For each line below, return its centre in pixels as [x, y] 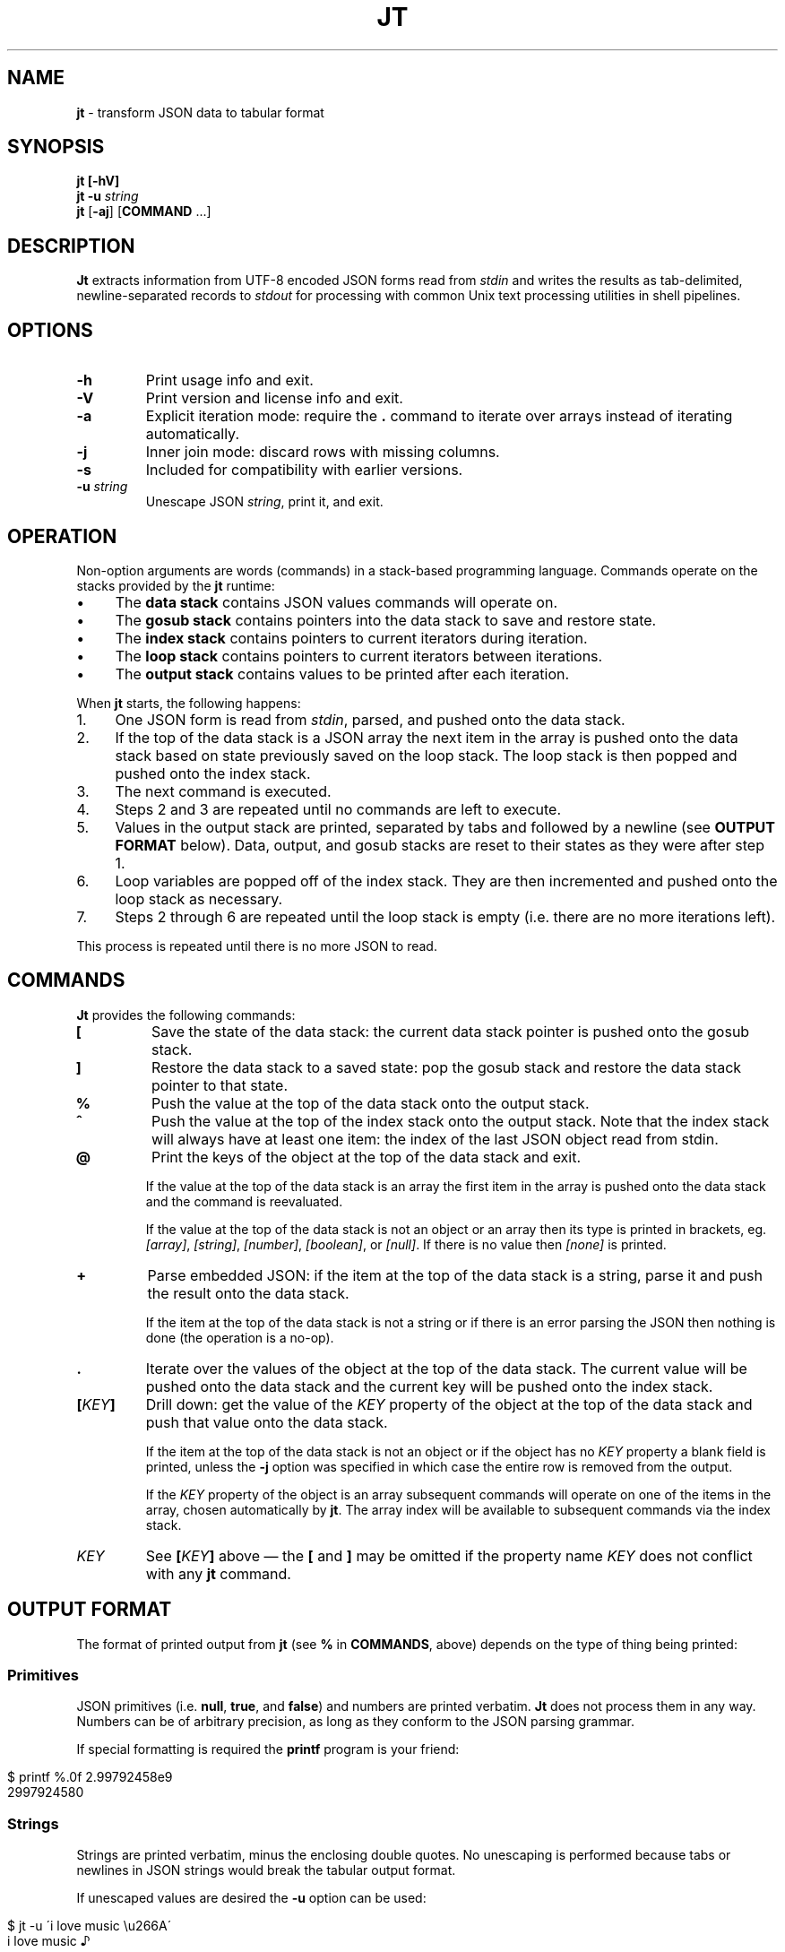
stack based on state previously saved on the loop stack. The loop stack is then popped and [426, 755]
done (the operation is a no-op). [240, 1337]
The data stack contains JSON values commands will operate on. [336, 602]
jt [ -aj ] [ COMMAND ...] [144, 212]
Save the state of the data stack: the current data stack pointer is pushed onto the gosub [451, 1031]
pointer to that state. [220, 1085]
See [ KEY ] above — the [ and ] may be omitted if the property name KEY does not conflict [449, 1555]
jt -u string [108, 196]
